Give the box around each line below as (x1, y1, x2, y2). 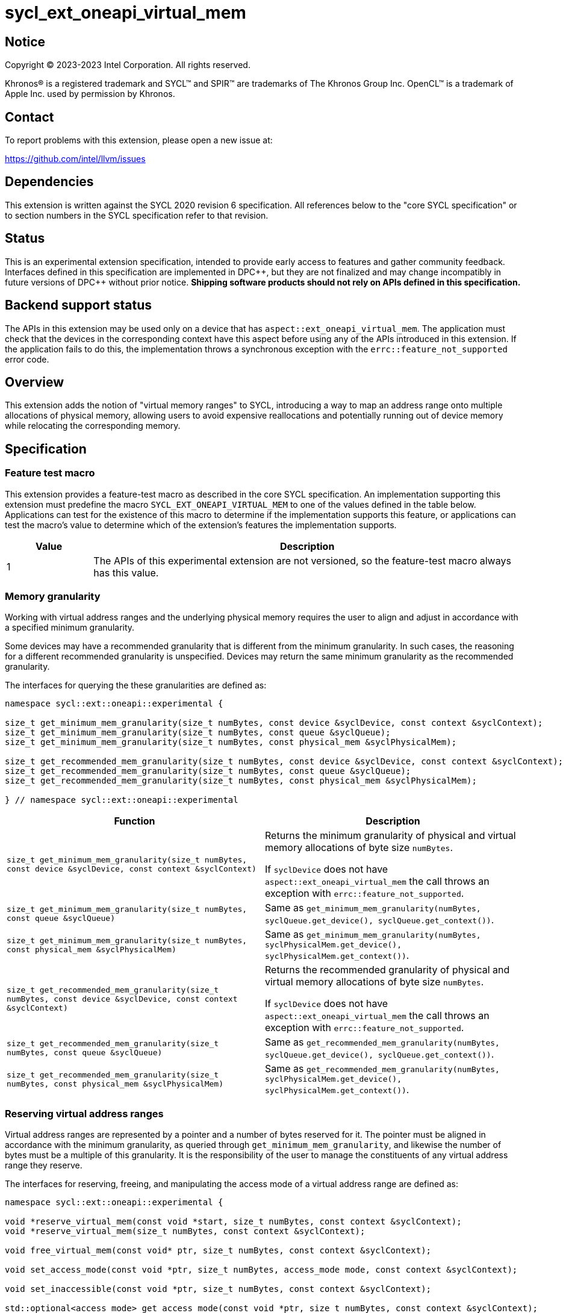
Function (114, 815, 155, 828)
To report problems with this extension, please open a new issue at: (5, 135, 273, 146)
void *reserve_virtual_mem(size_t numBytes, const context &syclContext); (5, 1226, 365, 1237)
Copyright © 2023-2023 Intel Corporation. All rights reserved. (5, 60, 250, 70)
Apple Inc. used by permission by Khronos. (5, 89, 175, 99)
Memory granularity (5, 590, 101, 602)
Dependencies (5, 174, 94, 190)
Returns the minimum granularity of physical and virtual (265, 829, 516, 842)
